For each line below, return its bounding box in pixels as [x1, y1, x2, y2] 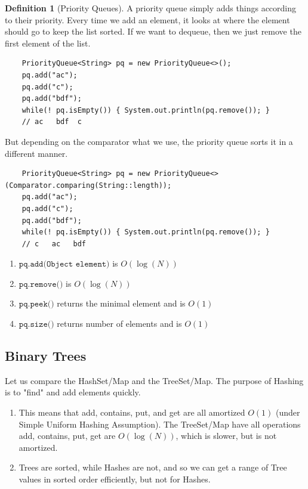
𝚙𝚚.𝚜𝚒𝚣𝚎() [19, 320, 54, 329]
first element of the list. [5, 36, 91, 49]
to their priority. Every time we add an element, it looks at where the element [5, 13, 290, 26]
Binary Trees [5, 346, 87, 365]
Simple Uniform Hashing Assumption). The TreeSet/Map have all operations [19, 417, 301, 430]
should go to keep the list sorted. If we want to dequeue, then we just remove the [5, 25, 301, 38]
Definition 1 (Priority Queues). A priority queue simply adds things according [5, 2, 297, 14]
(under [275, 406, 300, 419]
